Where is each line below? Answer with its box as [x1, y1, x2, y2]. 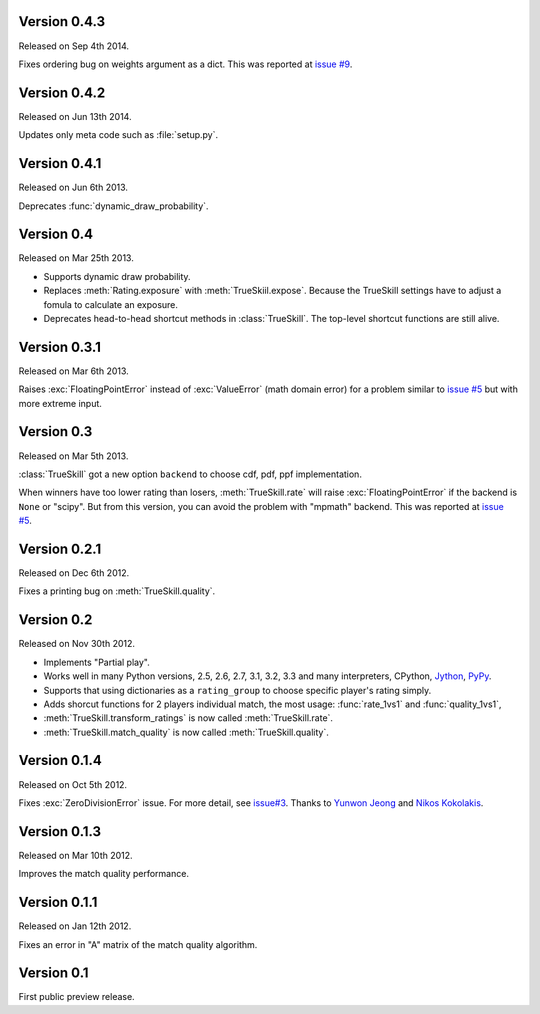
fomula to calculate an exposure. [43, 298, 179, 310]
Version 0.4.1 [18, 155, 102, 172]
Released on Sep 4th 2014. [18, 40, 130, 52]
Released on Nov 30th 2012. [18, 638, 135, 650]
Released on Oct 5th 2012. [18, 778, 128, 790]
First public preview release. [18, 991, 135, 1003]
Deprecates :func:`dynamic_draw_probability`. [18, 200, 209, 212]
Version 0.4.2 [18, 84, 106, 101]
